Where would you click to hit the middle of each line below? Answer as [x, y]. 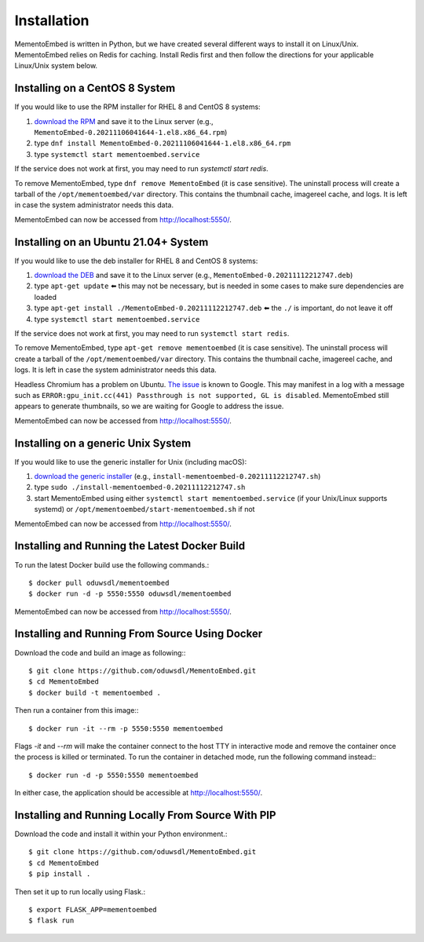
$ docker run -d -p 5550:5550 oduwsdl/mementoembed [130, 594]
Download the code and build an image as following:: [100, 652]
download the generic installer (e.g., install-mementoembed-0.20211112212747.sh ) [177, 476]
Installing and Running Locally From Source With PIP [145, 815]
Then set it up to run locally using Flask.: [80, 892]
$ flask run [51, 921]
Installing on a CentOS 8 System [95, 88]
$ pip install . [60, 874]
